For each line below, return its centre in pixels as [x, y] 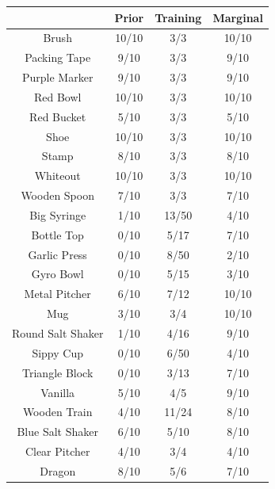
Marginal [238, 17]
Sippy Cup [57, 352]
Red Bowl [57, 96]
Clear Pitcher [57, 451]
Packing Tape [58, 57]
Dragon [58, 470]
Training [178, 17]
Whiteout [57, 176]
